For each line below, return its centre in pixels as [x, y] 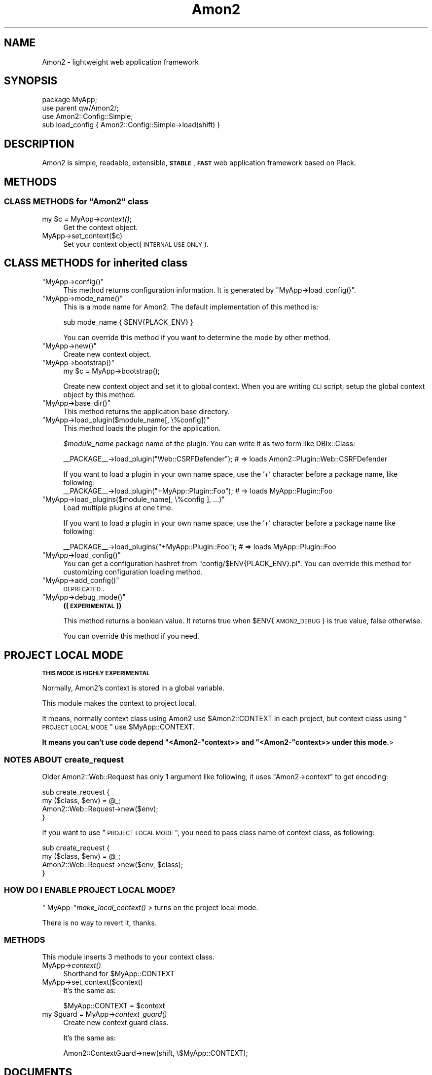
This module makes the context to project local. [119, 703]
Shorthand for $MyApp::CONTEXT [119, 974]
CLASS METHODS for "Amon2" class [76, 202]
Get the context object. [100, 227]
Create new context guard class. [116, 1023]
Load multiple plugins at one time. [118, 508]
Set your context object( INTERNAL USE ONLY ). [136, 244]
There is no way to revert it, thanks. [99, 922]
